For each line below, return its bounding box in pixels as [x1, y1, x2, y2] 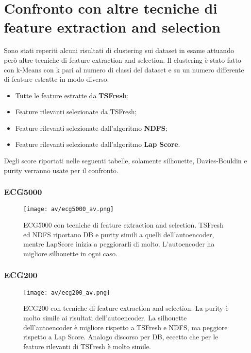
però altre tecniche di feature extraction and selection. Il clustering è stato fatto [4, 54, 241, 65]
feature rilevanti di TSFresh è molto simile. [23, 341, 151, 351]
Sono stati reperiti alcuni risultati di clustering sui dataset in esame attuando [4, 45, 234, 55]
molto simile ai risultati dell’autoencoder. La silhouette [23, 312, 187, 322]
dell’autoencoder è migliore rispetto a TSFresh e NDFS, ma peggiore [23, 322, 228, 332]
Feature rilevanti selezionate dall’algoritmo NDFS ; [15, 123, 167, 133]
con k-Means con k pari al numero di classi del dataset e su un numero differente [4, 64, 244, 74]
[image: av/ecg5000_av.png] [23, 206, 114, 213]
